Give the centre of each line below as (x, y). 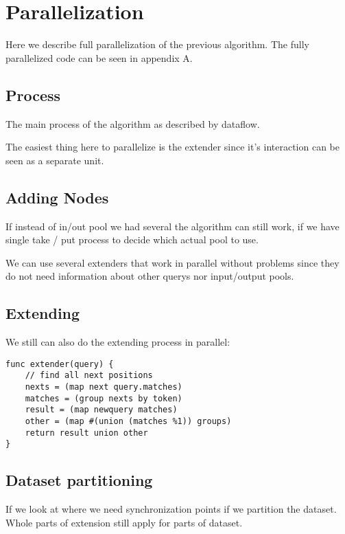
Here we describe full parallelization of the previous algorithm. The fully (157, 44)
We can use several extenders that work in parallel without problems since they (172, 262)
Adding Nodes (57, 197)
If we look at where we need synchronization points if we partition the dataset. (171, 509)
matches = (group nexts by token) (104, 398)
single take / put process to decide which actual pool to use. (132, 240)
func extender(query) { (60, 364)
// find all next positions (89, 376)
